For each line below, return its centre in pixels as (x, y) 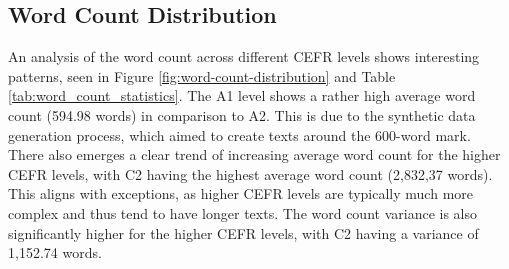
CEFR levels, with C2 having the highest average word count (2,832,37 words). (250, 173)
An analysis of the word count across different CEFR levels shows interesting (244, 56)
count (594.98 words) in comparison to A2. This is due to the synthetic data (242, 114)
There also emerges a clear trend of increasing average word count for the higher (254, 154)
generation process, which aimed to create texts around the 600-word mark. (239, 134)
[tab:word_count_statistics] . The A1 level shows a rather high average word (242, 95)
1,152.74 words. (55, 252)
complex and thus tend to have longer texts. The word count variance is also (242, 212)
